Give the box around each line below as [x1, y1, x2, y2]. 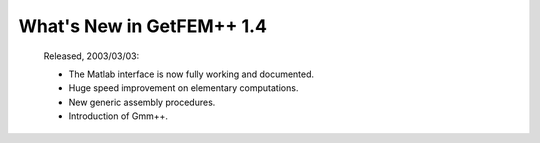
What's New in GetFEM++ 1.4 [18, 15, 267, 37]
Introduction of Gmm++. [68, 110, 169, 122]
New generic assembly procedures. [68, 96, 216, 108]
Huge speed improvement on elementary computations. [68, 82, 299, 94]
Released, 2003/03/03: [43, 50, 140, 62]
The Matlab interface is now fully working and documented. [68, 68, 315, 80]
